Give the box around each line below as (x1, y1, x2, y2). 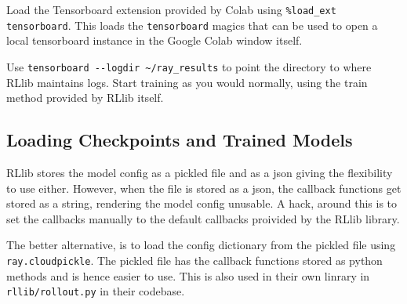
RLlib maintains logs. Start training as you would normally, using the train (6, 74, 368, 90)
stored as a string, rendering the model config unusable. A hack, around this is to (6, 195, 398, 212)
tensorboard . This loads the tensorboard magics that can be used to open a (6, 16, 378, 33)
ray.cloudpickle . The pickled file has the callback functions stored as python (6, 252, 383, 268)
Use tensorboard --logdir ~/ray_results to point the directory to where (6, 58, 372, 74)
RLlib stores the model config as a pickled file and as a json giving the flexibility (6, 164, 393, 180)
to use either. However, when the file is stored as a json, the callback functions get (6, 179, 402, 196)
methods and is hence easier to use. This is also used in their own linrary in (6, 267, 370, 284)
